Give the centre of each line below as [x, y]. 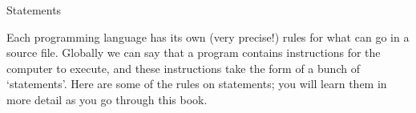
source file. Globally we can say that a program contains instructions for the [194, 52]
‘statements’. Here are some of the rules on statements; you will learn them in [197, 84]
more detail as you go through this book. [107, 99]
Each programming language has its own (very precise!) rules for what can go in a [208, 36]
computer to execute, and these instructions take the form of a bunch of [183, 68]
